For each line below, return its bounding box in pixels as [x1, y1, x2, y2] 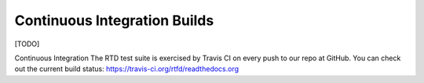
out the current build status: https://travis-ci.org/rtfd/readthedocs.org [14, 64, 239, 74]
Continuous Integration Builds [14, 12, 214, 29]
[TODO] [14, 39, 40, 49]
